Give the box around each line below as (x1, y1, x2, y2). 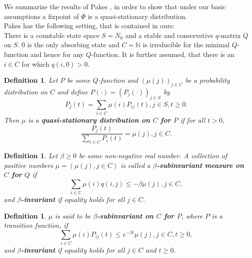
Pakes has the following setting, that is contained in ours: (4, 20, 175, 31)
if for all (180, 115, 205, 125)
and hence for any (30, 49, 84, 59)
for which (21, 58, 50, 69)
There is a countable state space (4, 30, 100, 40)
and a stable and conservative (125, 30, 214, 40)
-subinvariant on (97, 210, 154, 221)
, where (181, 210, 203, 221)
